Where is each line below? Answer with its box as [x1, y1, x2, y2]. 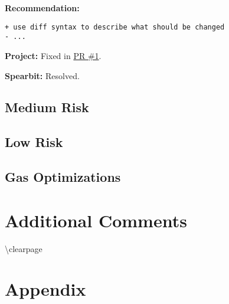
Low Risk [5, 133, 63, 151]
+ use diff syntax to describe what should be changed [5, 22, 225, 31]
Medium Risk [5, 98, 89, 116]
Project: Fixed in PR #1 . [5, 49, 102, 61]
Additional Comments [5, 208, 187, 232]
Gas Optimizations [5, 168, 121, 186]
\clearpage [5, 242, 42, 254]
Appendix [5, 277, 86, 301]
